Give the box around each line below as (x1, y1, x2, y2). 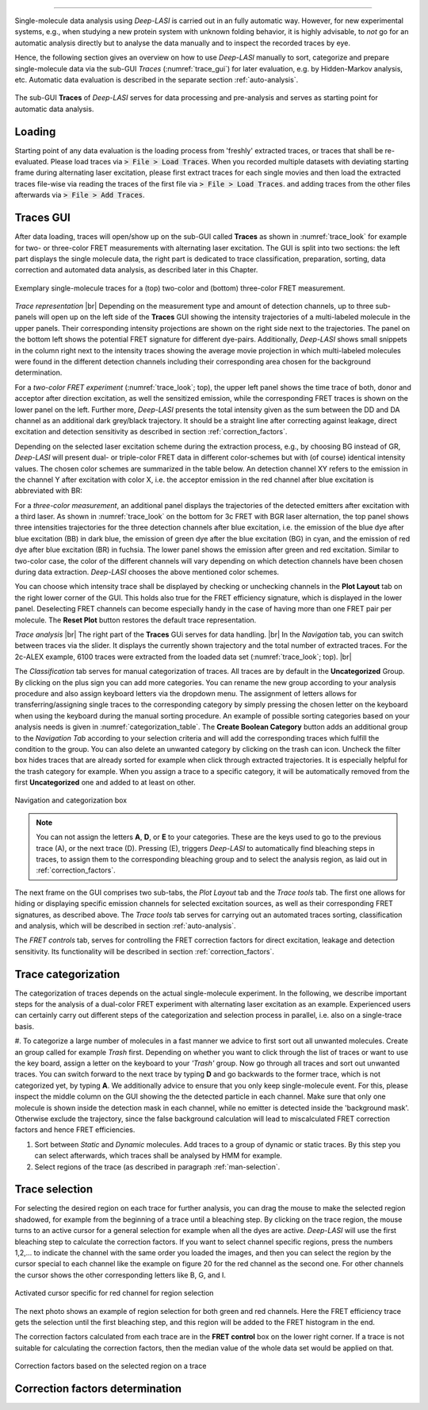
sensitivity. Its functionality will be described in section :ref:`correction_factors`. (14, 946, 275, 956)
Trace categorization (14, 967, 120, 980)
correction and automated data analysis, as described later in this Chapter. (14, 265, 258, 275)
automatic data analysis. (14, 104, 94, 114)
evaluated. (14, 157, 49, 167)
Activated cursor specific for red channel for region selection (14, 1289, 214, 1298)
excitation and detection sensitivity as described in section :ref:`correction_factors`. (14, 427, 288, 437)
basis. (14, 1021, 35, 1031)
